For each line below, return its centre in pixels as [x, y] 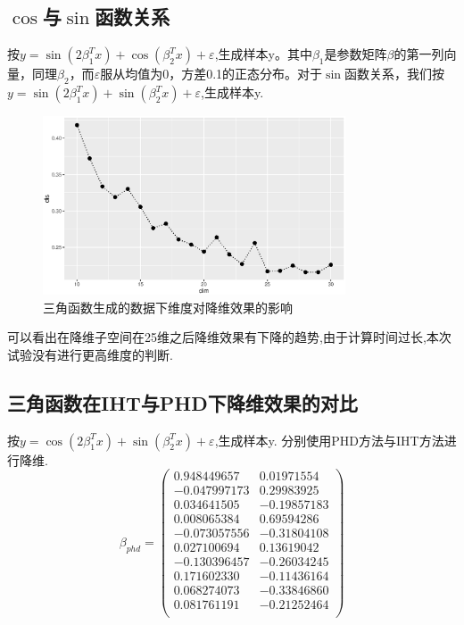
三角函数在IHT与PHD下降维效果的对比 [182, 402]
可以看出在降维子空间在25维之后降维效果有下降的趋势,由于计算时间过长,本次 [229, 337]
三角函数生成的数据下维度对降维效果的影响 [168, 307]
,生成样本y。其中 [263, 54]
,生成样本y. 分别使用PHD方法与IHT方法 [329, 440]
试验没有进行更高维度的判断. [90, 354]
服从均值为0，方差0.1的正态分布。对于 [211, 74]
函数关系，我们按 [395, 74]
